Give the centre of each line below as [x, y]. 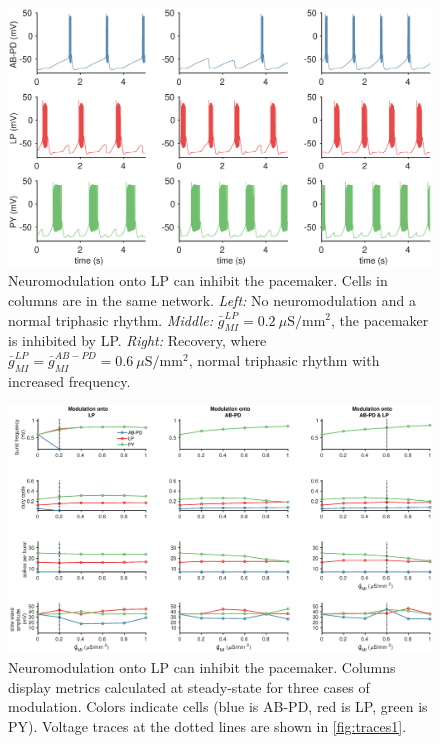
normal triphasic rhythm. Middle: [111, 319]
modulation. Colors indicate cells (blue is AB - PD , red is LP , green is [218, 706]
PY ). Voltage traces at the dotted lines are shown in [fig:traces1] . [207, 725]
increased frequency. [69, 380]
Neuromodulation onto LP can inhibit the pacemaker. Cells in [198, 280]
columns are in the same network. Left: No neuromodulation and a [212, 299]
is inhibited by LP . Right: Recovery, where [137, 340]
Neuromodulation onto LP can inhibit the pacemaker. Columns [202, 666]
